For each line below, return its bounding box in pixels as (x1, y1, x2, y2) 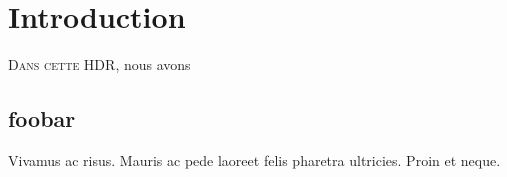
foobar (8, 103, 76, 134)
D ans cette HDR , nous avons (8, 54, 191, 75)
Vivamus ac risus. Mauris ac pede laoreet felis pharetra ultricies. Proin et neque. (8, 149, 501, 170)
